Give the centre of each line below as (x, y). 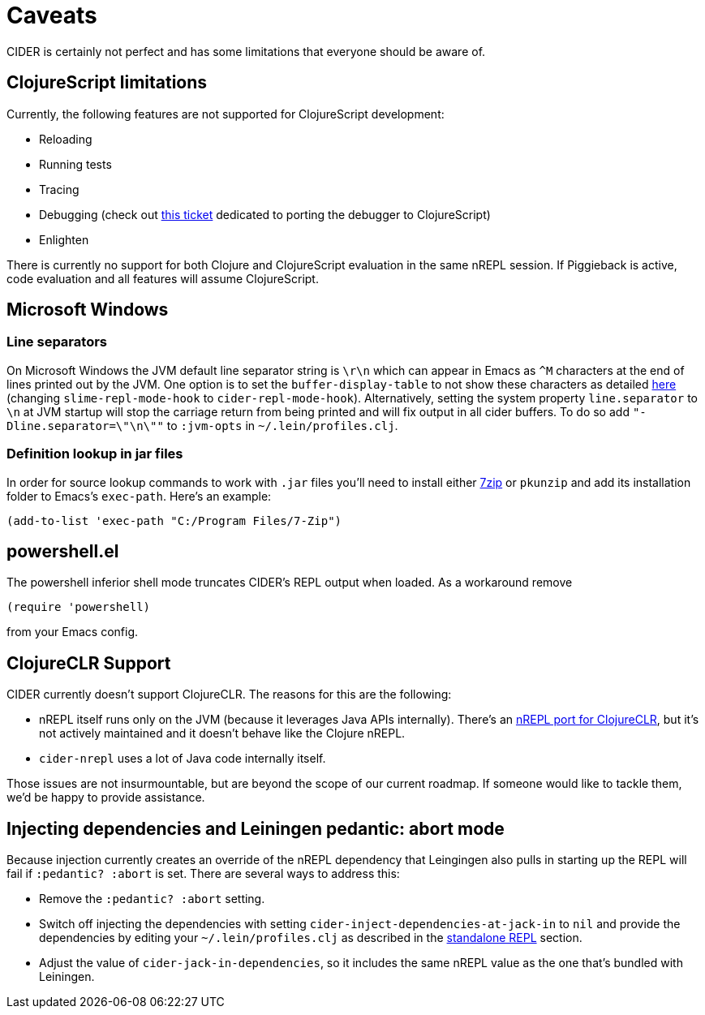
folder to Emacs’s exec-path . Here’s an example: (139, 496)
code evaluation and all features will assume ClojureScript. (163, 278)
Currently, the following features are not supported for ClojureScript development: (226, 114)
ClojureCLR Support (89, 663)
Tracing (59, 189)
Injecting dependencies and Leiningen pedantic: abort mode (256, 828)
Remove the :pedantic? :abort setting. (152, 899)
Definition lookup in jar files (95, 454)
